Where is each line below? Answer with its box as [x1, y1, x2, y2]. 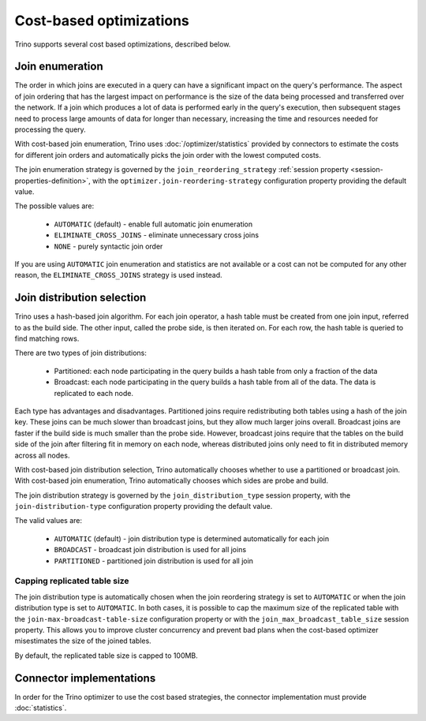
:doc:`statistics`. [14, 703, 67, 713]
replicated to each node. [54, 388, 134, 398]
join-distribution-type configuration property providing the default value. [14, 502, 273, 511]
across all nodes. [14, 450, 70, 460]
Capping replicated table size [14, 576, 129, 587]
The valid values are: [14, 516, 83, 525]
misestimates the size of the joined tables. [14, 636, 151, 646]
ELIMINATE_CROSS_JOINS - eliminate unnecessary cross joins [54, 230, 260, 240]
